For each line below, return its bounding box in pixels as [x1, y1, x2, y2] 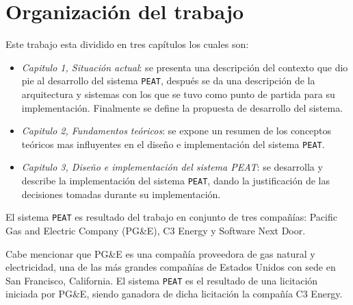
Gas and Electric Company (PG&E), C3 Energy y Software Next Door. [5, 223, 306, 237]
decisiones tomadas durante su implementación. [21, 186, 221, 201]
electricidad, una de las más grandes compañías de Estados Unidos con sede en [5, 260, 336, 274]
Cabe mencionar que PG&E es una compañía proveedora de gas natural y [5, 246, 315, 260]
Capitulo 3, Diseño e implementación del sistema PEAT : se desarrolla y [21, 160, 323, 174]
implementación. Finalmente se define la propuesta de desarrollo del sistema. [21, 100, 343, 114]
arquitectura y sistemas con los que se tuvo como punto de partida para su [21, 86, 335, 101]
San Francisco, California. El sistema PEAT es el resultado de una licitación [5, 273, 318, 287]
